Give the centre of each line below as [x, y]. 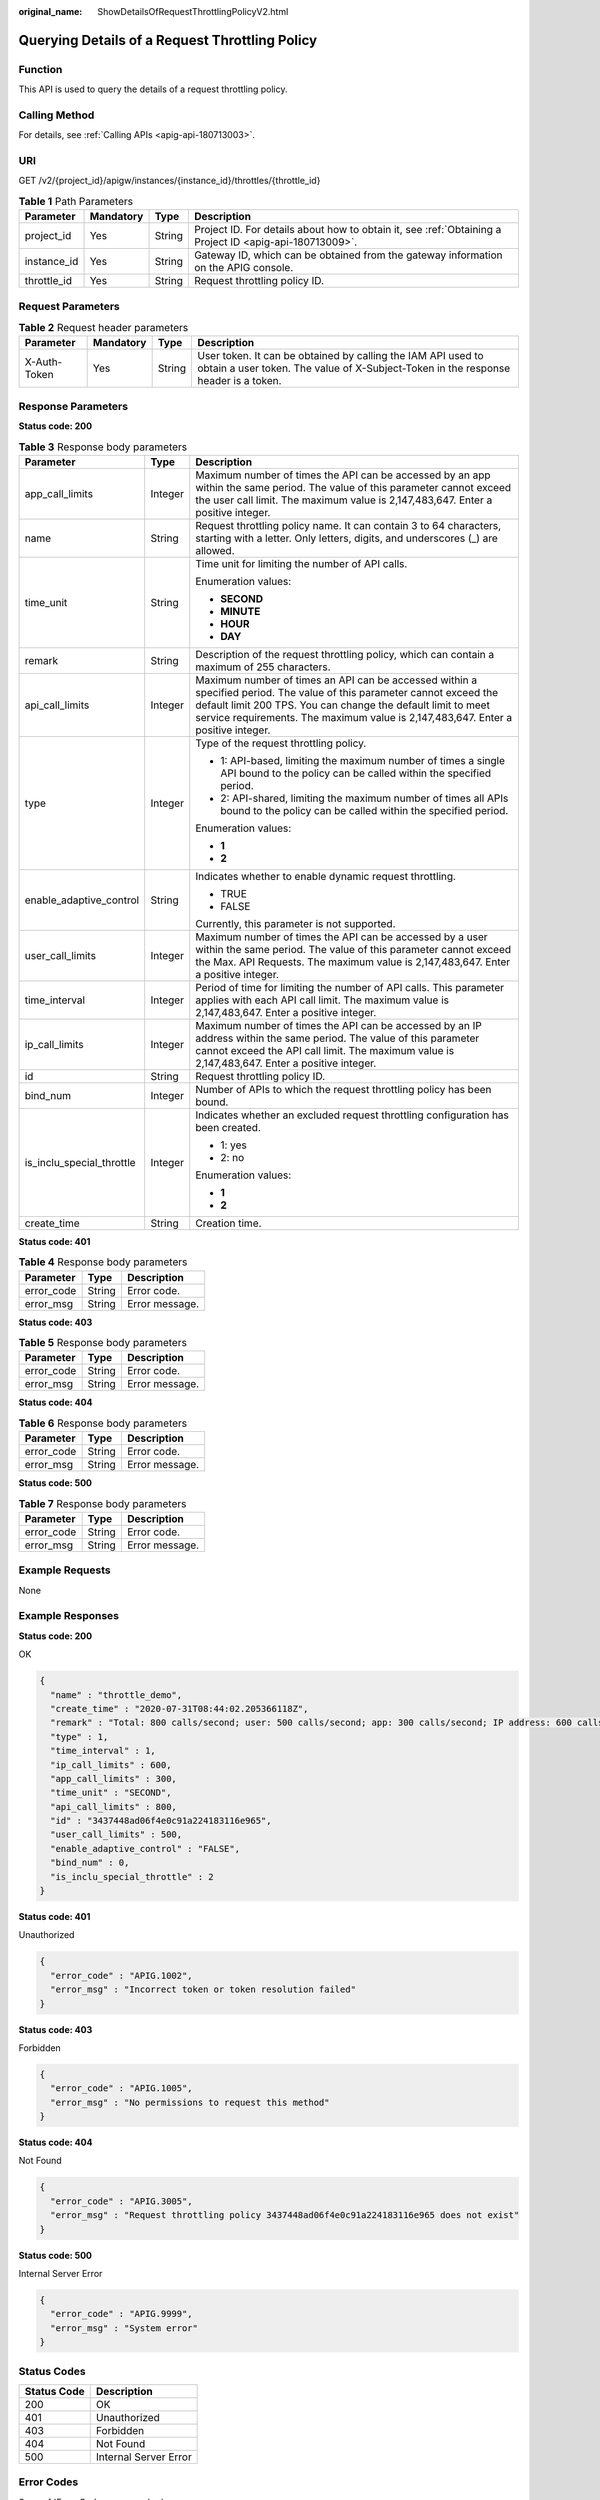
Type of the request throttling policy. [281, 743]
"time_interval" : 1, [103, 1751]
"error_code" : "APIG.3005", [122, 2201]
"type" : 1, [79, 1736]
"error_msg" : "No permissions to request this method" [190, 2102]
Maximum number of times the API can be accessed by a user [341, 937]
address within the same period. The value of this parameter [337, 1038]
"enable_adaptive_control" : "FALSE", [145, 1848]
